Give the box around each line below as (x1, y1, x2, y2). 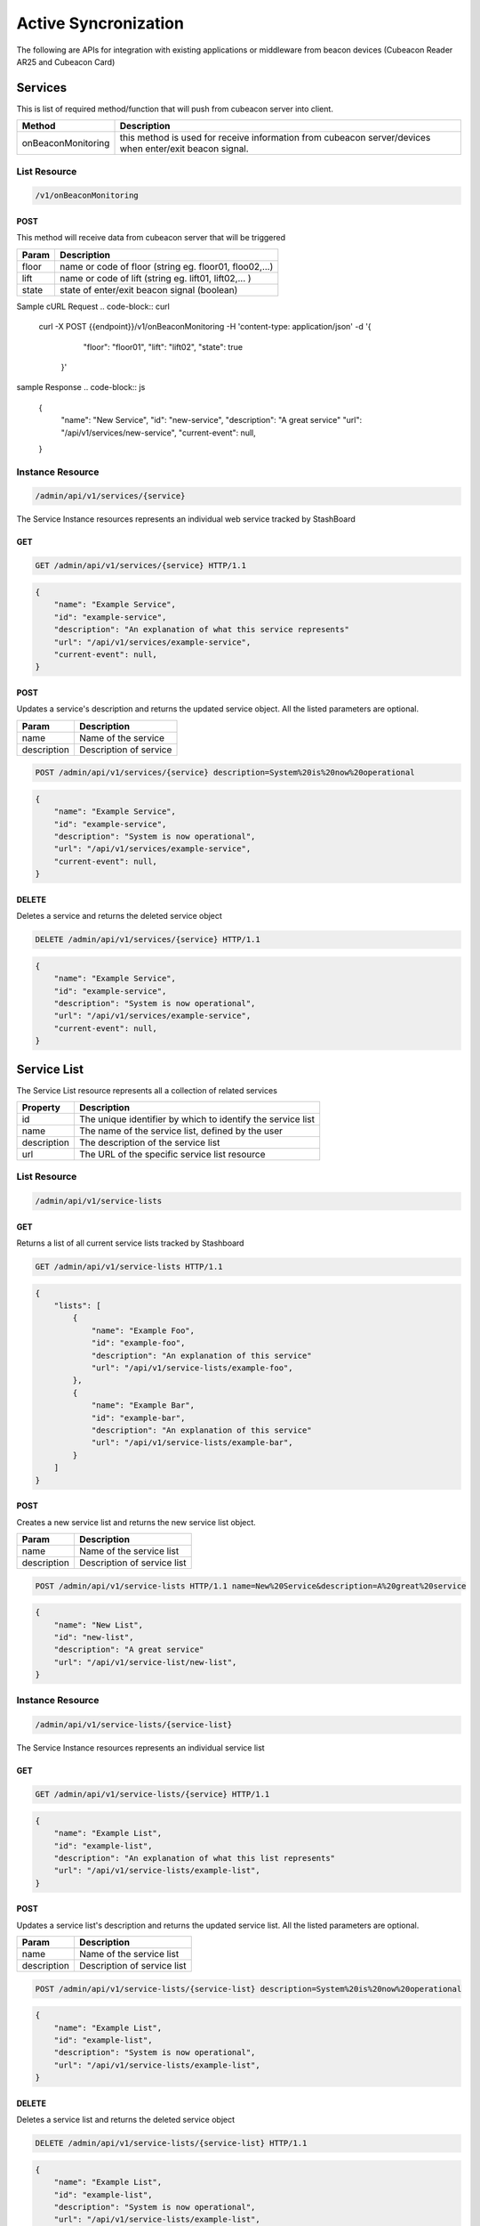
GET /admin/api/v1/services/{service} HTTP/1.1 (35, 561, 246, 571)
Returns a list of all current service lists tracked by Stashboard (16, 1238, 244, 1248)
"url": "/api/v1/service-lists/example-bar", (91, 1438, 293, 1448)
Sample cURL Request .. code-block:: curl (16, 301, 171, 312)
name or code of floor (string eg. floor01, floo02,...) (59, 260, 274, 272)
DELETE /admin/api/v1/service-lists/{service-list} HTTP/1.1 (35, 2138, 308, 2149)
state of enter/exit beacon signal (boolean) (59, 283, 238, 296)
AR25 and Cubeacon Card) (16, 56, 116, 67)
